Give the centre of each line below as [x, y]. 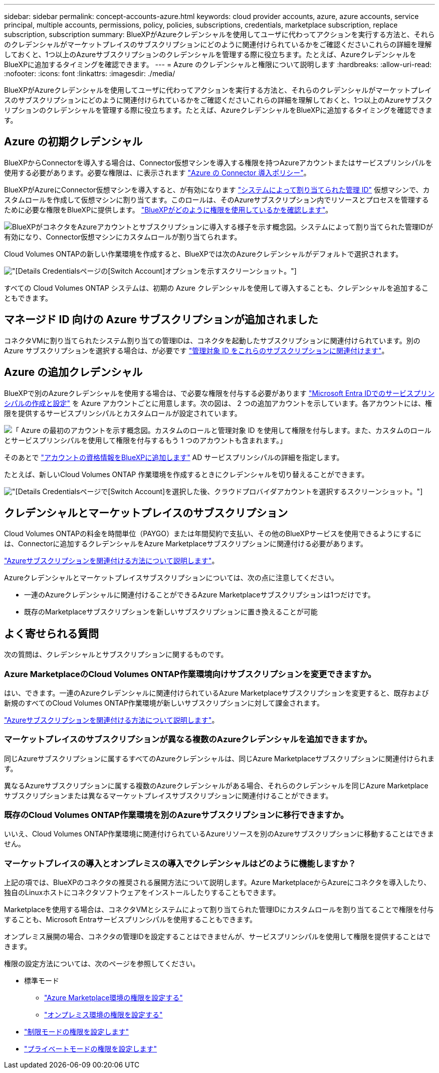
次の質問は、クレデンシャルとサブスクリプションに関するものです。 [116, 655]
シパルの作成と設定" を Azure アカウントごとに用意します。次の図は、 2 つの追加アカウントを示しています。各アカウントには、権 [218, 403]
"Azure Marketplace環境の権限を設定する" [114, 998]
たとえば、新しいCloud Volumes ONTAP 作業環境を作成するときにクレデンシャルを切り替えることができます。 [186, 474]
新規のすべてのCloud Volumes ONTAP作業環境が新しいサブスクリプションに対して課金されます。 [164, 703]
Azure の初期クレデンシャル [73, 142]
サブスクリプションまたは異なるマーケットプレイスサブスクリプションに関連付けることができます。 [168, 795]
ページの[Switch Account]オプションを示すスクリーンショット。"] [188, 271]
